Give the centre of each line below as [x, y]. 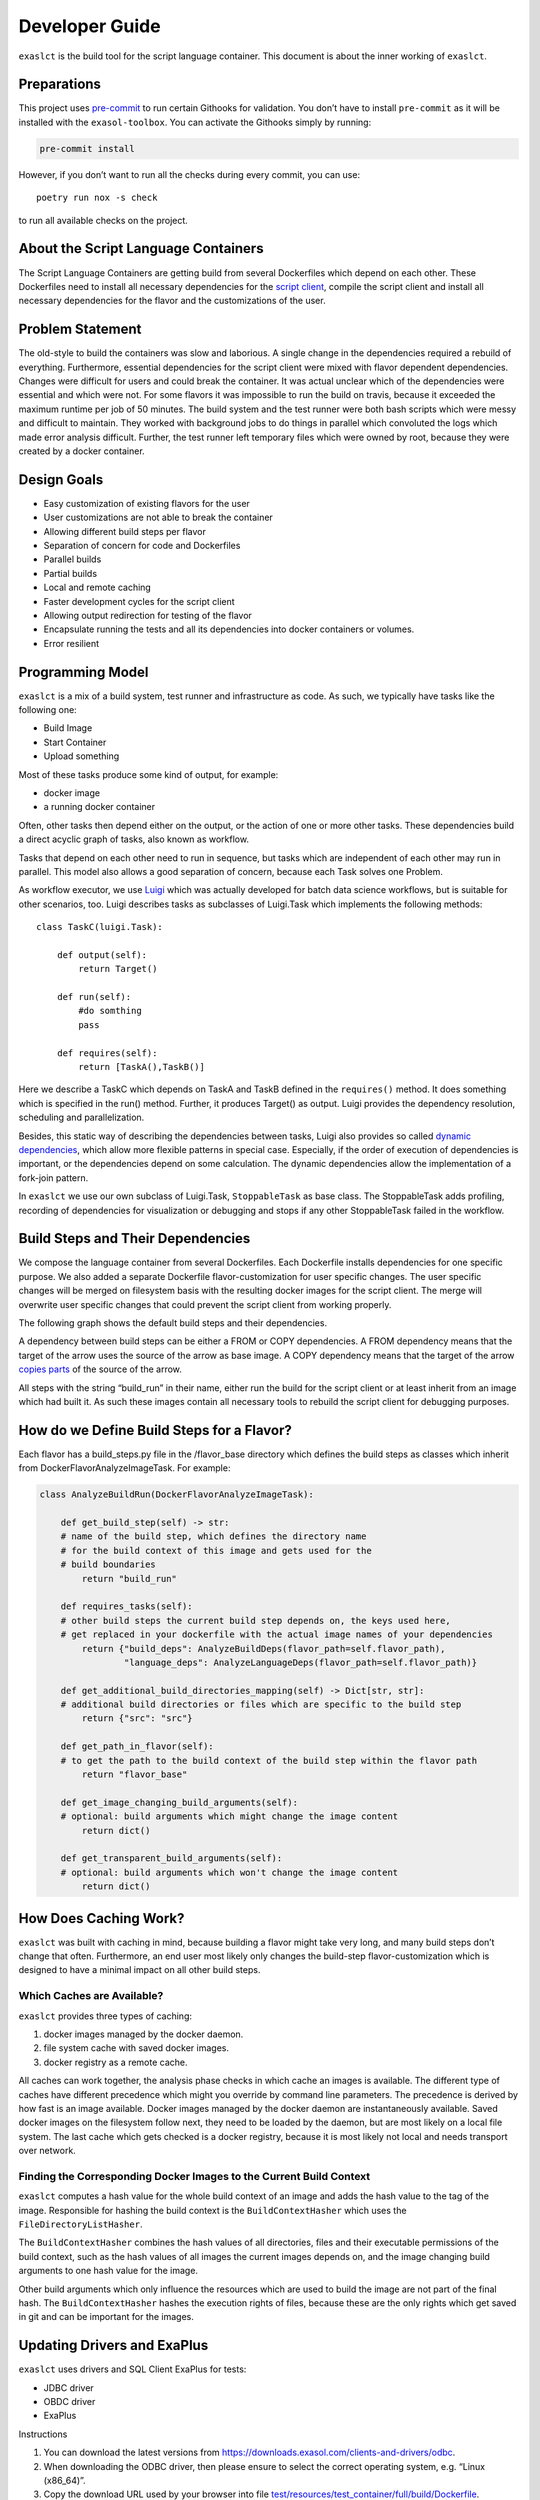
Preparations [60, 84]
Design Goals [61, 479]
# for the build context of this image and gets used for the [216, 1550]
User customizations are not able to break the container [158, 517]
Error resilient [71, 643]
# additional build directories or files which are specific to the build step [261, 1704]
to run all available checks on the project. [103, 220]
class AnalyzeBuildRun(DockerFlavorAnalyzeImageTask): [176, 1494]
